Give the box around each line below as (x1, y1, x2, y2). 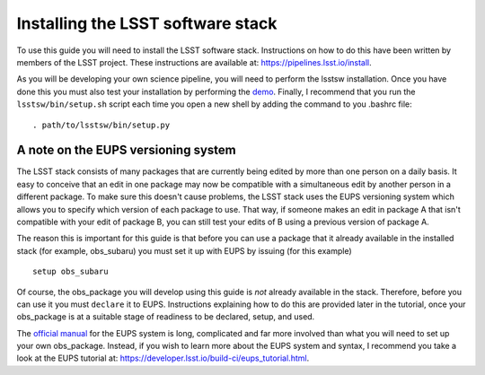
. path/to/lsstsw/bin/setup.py (32, 119, 171, 130)
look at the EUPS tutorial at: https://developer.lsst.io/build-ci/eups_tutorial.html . (16, 353, 310, 363)
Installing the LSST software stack (16, 13, 278, 33)
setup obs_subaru (32, 266, 109, 277)
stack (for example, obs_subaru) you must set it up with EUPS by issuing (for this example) (16, 245, 352, 256)
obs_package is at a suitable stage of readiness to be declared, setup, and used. (16, 311, 315, 322)
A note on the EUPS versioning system (16, 143, 237, 158)
